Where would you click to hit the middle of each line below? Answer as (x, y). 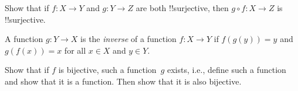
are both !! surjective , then (182, 8)
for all (75, 50)
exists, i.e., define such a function (227, 70)
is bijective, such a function (107, 70)
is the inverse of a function (128, 39)
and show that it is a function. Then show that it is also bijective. (123, 81)
